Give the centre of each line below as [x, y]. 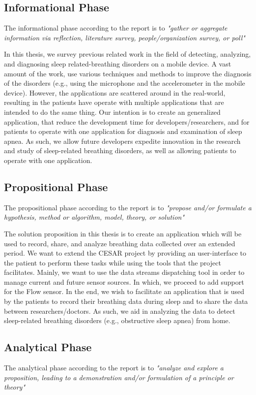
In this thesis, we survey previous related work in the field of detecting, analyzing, [128, 54]
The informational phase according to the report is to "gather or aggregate [116, 28]
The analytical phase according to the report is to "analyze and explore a [114, 368]
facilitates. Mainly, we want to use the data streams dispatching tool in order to [124, 272]
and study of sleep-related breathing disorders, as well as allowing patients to [120, 150]
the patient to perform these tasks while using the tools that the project [113, 262]
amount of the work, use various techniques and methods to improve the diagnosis [128, 73]
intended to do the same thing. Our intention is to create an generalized [112, 112]
